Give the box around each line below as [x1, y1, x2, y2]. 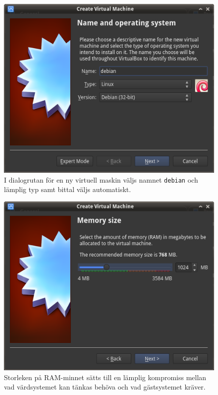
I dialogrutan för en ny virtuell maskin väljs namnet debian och [4, 174, 198, 185]
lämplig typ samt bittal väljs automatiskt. [4, 184, 131, 195]
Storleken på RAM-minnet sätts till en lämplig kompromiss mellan [4, 372, 207, 382]
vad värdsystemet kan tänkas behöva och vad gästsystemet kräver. [4, 382, 206, 392]
